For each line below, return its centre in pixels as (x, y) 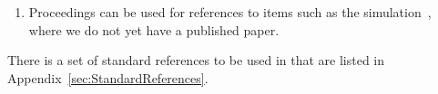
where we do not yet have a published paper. (154, 29)
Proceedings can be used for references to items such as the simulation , (230, 12)
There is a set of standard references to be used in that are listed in (196, 60)
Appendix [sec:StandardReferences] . (108, 77)
